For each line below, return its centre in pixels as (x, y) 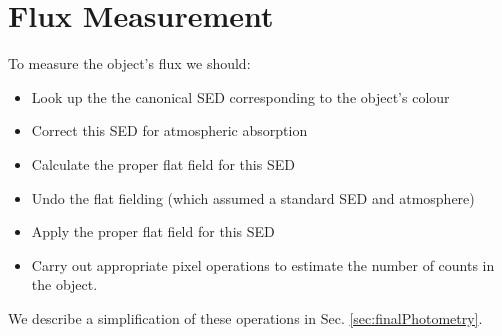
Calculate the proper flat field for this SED (163, 163)
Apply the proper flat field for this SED (153, 231)
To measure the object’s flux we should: (129, 63)
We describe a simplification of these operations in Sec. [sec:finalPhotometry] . (245, 317)
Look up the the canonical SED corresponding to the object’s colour (240, 96)
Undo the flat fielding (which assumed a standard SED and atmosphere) (253, 197)
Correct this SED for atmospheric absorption (169, 130)
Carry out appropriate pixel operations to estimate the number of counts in (263, 264)
